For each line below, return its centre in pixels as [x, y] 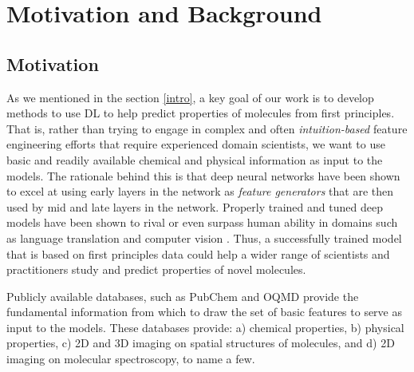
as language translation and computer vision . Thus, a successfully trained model [204, 237]
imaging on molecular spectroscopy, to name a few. [131, 359]
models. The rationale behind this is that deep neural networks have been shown [203, 175]
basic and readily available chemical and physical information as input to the [195, 159]
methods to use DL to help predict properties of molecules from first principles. [201, 113]
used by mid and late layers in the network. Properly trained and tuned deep [195, 206]
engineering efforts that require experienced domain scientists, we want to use [196, 144]
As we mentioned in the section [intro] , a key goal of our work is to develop [190, 97]
